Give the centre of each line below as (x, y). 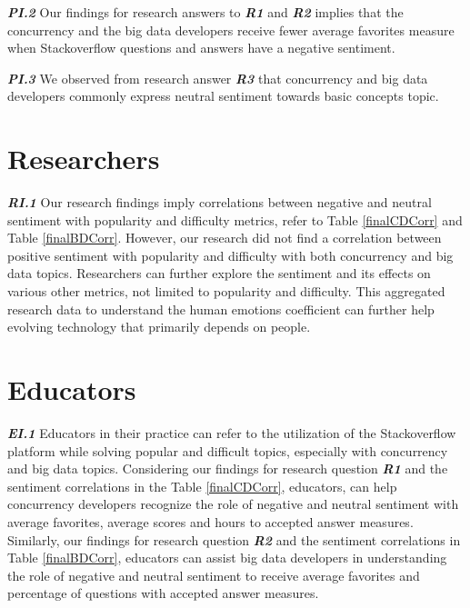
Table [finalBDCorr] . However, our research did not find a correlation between (225, 238)
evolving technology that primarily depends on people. (159, 327)
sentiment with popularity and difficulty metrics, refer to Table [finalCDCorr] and (235, 219)
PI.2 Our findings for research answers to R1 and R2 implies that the (205, 12)
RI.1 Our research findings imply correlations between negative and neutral (220, 202)
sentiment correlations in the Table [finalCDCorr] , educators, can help (202, 486)
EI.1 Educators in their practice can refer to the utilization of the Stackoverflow (232, 432)
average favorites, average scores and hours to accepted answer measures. (210, 521)
